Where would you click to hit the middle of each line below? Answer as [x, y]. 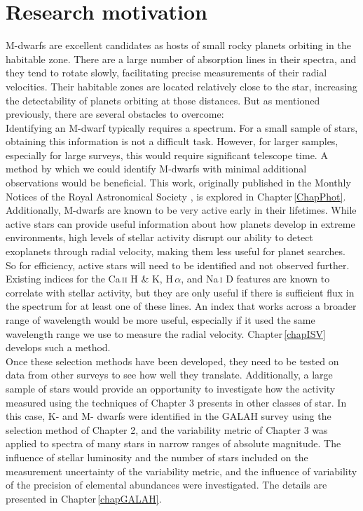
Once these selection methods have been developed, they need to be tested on [172, 361]
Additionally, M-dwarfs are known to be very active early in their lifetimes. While [181, 210]
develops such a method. [58, 347]
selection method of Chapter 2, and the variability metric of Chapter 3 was [167, 429]
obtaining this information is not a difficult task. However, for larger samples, [172, 141]
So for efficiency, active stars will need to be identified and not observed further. [178, 265]
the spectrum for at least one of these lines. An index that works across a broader [181, 306]
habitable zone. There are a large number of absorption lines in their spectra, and [181, 59]
